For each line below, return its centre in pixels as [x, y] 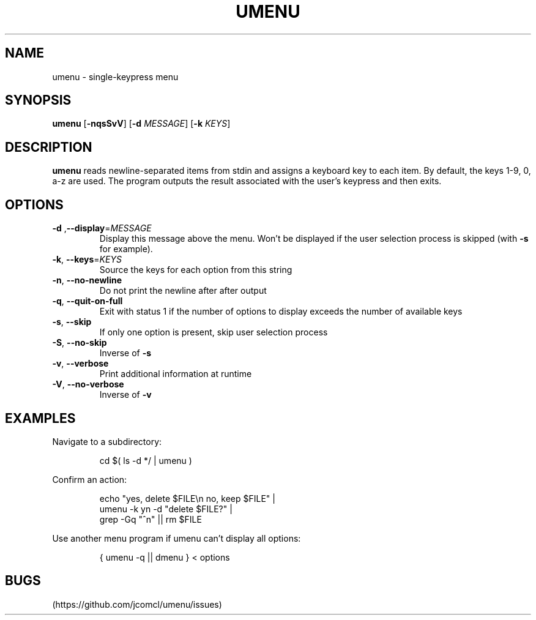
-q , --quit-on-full [87, 301]
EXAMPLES [40, 418]
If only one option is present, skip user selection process [214, 332]
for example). [126, 249]
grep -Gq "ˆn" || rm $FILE [151, 519]
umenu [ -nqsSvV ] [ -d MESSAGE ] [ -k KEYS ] [141, 124]
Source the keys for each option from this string [196, 270]
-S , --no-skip [80, 343]
